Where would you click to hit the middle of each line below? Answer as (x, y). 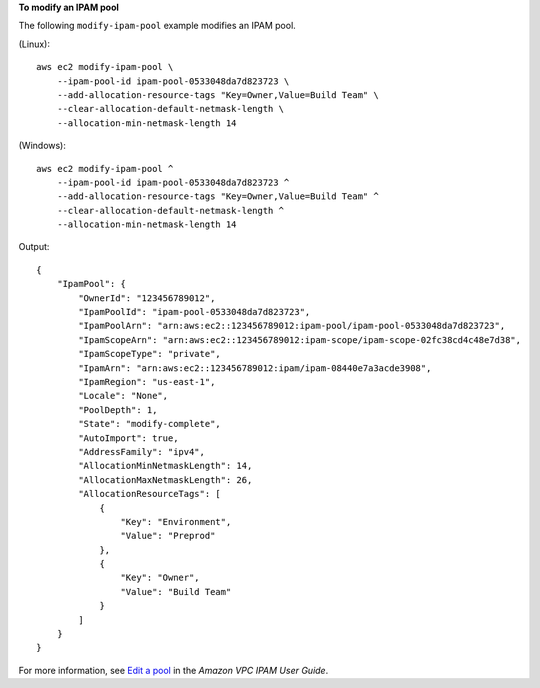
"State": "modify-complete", (150, 424)
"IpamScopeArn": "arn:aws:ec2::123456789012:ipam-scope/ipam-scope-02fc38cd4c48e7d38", (300, 339)
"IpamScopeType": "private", (150, 354)
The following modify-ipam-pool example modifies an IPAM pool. (157, 26)
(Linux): (34, 44)
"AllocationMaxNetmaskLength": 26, (165, 479)
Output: (34, 247)
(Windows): (42, 146)
